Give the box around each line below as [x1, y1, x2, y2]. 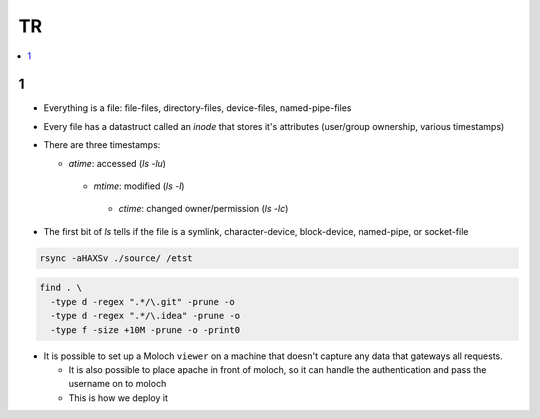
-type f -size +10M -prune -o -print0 [50, 324, 240, 335]
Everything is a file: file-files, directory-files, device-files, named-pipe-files [43, 102, 352, 114]
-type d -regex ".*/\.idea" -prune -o [50, 310, 240, 322]
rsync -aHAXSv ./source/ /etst [39, 252, 194, 264]
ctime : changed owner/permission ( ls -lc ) [118, 203, 289, 215]
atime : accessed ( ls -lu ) [68, 157, 167, 169]
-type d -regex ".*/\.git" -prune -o [50, 296, 235, 307]
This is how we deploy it [68, 391, 169, 404]
